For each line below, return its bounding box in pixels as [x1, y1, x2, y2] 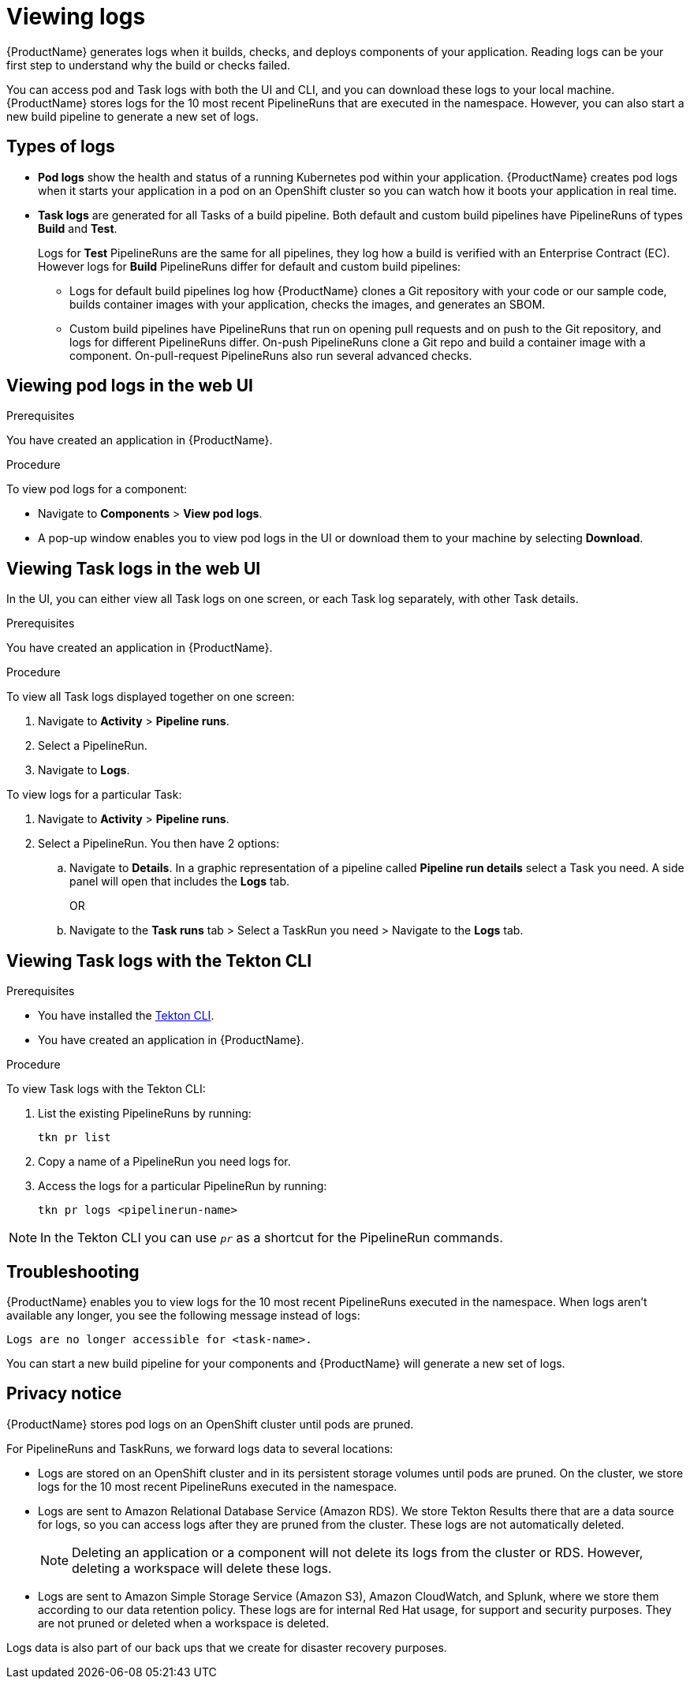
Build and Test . [38, 221, 117, 235]
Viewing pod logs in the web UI [6, 376, 253, 396]
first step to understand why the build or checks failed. [6, 58, 291, 72]
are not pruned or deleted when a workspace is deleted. [38, 1616, 330, 1630]
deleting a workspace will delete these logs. [72, 1560, 332, 1576]
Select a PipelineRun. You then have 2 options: [38, 837, 280, 851]
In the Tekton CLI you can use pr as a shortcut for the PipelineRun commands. [40, 1230, 503, 1246]
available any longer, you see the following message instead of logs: [6, 1308, 360, 1322]
